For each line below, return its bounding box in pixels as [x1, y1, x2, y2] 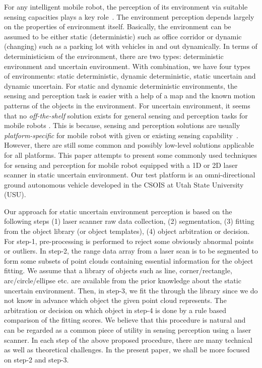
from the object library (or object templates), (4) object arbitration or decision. [4, 226, 250, 236]
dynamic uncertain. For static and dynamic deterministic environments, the [4, 80, 237, 91]
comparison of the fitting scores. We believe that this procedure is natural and [4, 315, 246, 325]
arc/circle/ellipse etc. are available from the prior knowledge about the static [4, 275, 241, 286]
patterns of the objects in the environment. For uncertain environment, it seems [4, 100, 250, 110]
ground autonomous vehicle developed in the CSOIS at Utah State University [4, 179, 244, 190]
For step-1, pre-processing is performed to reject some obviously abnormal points [4, 235, 254, 246]
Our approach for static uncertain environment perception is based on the [4, 206, 232, 216]
